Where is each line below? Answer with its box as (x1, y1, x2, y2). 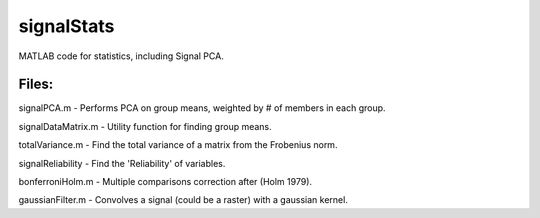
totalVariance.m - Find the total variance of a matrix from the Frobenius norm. (18, 139, 338, 151)
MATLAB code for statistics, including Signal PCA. (18, 50, 224, 62)
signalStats (18, 15, 115, 37)
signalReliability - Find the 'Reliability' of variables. (18, 157, 226, 169)
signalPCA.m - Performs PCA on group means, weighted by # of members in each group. (18, 102, 386, 114)
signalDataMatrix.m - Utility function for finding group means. (18, 120, 272, 132)
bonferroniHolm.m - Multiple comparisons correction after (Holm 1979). (18, 176, 313, 188)
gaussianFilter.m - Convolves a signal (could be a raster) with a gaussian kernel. (18, 194, 349, 206)
